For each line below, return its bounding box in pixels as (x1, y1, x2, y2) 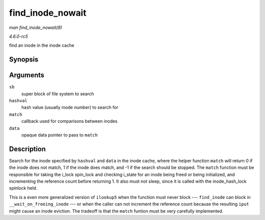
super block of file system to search (21, 91, 94, 97)
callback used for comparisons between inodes (21, 118, 118, 124)
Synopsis (9, 55, 39, 64)
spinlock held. (9, 185, 38, 191)
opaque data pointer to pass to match (21, 132, 98, 137)
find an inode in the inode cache (9, 42, 75, 49)
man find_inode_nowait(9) (9, 25, 62, 30)
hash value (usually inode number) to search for (21, 105, 119, 110)
